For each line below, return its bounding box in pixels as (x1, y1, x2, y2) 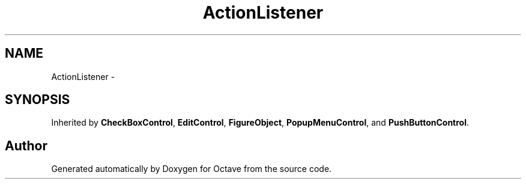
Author (5, 138, 47, 153)
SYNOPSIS (5, 92, 70, 108)
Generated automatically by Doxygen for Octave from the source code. (51, 164, 332, 174)
